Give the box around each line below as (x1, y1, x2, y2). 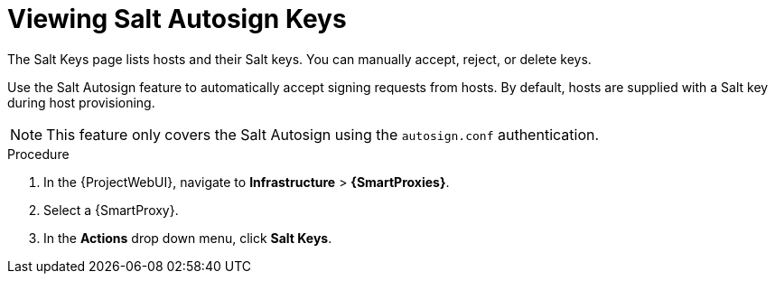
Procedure (7, 145, 70, 162)
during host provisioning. (7, 94, 155, 110)
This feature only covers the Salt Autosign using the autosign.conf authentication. (46, 125, 600, 144)
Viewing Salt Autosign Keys (7, 4, 347, 34)
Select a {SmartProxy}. (43, 201, 179, 218)
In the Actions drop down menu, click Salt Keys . (43, 229, 332, 246)
